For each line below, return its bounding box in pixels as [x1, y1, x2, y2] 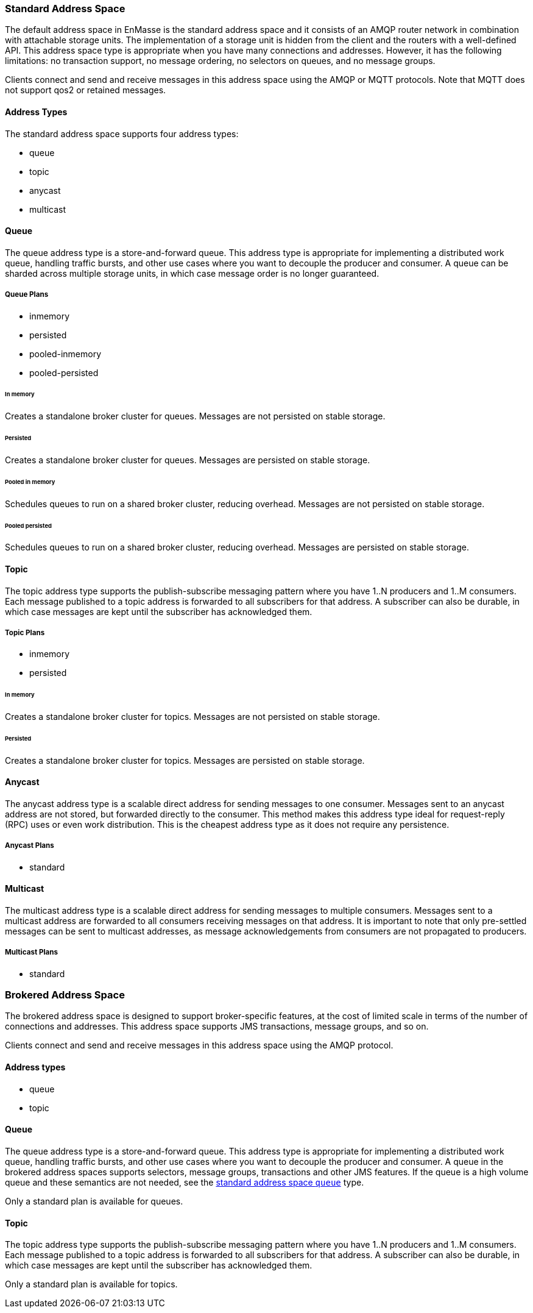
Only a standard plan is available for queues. [5, 1195, 183, 1206]
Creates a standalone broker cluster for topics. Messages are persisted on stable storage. [5, 755, 365, 766]
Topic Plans [5, 628, 45, 637]
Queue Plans [5, 290, 49, 299]
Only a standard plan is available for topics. [5, 1279, 178, 1290]
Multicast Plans [5, 948, 58, 957]
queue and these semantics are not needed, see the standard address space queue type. [5, 1176, 364, 1187]
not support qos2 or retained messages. [5, 85, 166, 96]
